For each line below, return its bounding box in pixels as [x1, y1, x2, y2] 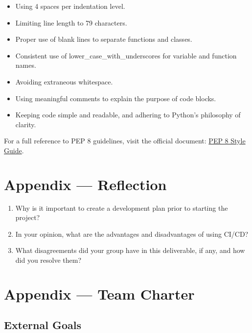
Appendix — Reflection [4, 174, 167, 194]
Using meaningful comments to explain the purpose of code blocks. [15, 93, 216, 103]
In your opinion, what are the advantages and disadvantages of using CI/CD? [15, 228, 249, 239]
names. [15, 60, 36, 70]
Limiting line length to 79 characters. [15, 17, 127, 28]
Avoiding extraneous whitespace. [15, 76, 113, 86]
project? [15, 212, 40, 222]
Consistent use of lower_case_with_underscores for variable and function [15, 50, 237, 60]
